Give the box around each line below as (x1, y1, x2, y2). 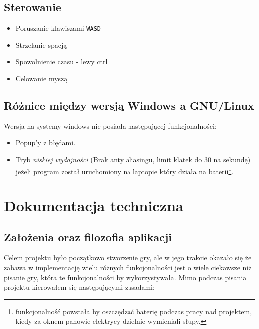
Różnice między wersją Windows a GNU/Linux (4, 98, 254, 113)
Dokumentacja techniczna (4, 195, 184, 216)
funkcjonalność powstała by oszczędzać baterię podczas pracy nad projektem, (15, 306, 252, 316)
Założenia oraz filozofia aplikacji (4, 229, 172, 244)
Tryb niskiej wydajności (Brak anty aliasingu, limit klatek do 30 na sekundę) (15, 154, 251, 165)
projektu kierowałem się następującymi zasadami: (4, 282, 155, 292)
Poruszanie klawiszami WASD (15, 23, 101, 33)
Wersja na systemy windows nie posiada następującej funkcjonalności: (4, 120, 217, 131)
